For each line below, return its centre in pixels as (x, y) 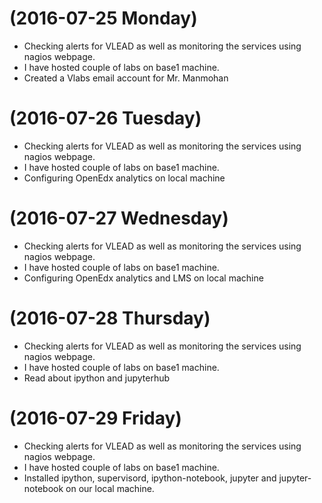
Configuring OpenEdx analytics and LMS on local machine (143, 278)
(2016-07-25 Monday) (103, 18)
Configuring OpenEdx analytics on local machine (124, 178)
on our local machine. (110, 488)
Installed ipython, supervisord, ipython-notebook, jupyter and (150, 478)
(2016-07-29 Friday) (95, 418)
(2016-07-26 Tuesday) (105, 118)
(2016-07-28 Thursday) (110, 318)
